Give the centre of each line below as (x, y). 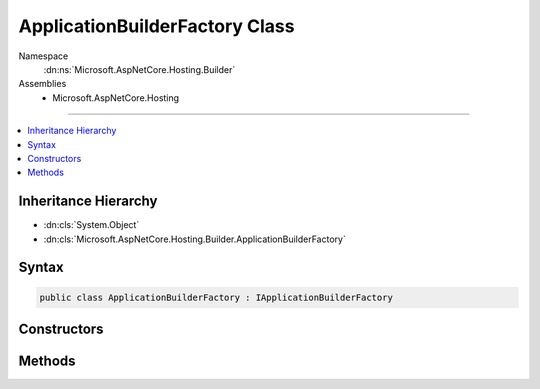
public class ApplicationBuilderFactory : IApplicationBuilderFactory (216, 297)
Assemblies (42, 84)
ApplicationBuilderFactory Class (156, 26)
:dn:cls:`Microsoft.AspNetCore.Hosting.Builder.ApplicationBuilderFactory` (195, 239)
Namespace (43, 56)
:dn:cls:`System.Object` (91, 225)
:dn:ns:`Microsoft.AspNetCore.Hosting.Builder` (139, 69)
